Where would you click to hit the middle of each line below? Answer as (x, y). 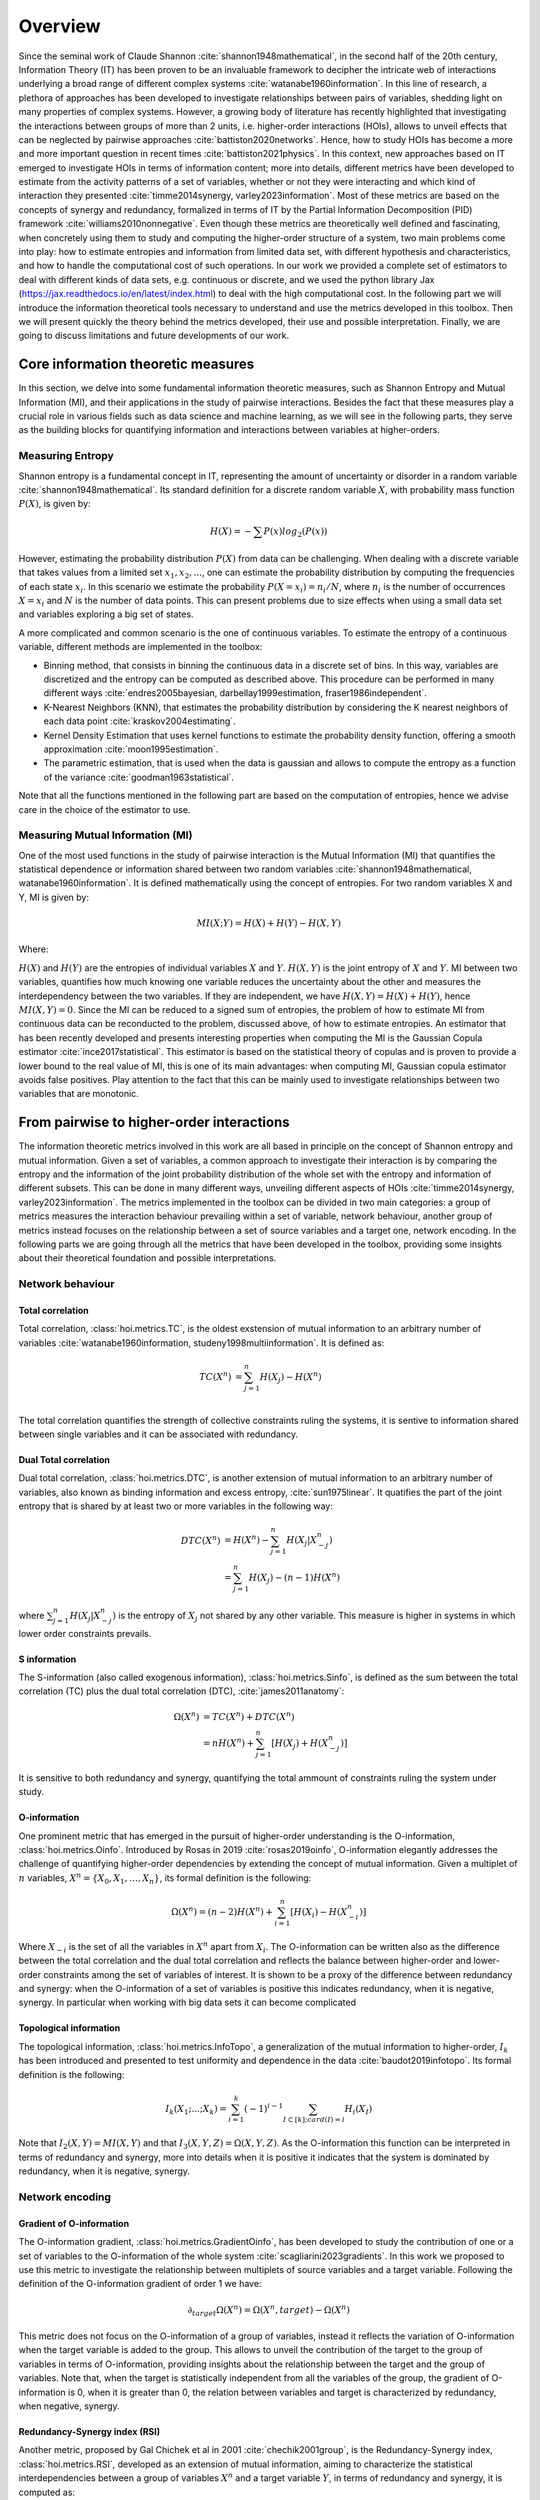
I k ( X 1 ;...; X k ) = (196, 2110)
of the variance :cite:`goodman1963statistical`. (139, 777)
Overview (59, 26)
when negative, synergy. (69, 2406)
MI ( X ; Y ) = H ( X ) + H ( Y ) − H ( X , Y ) (269, 923)
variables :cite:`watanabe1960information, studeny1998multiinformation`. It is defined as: (201, 1342)
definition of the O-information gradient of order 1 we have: (140, 2284)
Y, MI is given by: (54, 897)
